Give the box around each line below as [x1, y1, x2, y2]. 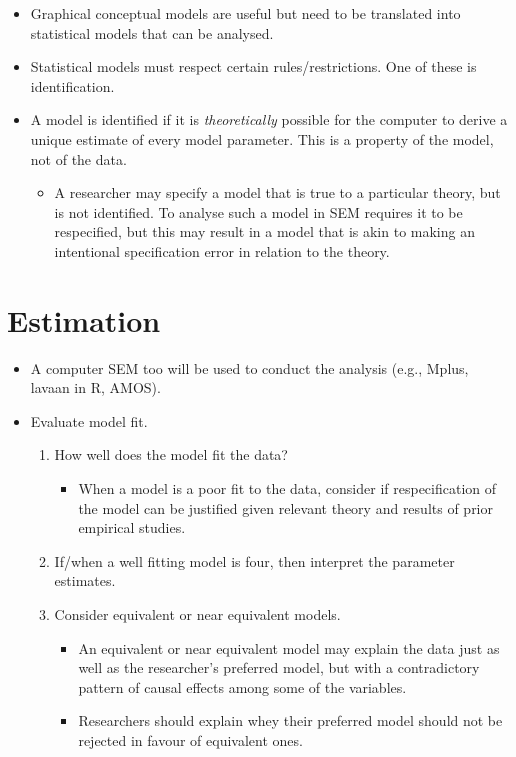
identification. [30, 75, 115, 96]
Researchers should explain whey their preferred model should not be [78, 710, 503, 731]
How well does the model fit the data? [54, 444, 288, 465]
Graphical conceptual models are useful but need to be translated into [30, 3, 461, 23]
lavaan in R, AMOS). [30, 377, 161, 398]
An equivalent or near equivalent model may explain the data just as [78, 637, 500, 658]
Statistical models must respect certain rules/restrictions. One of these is [30, 56, 477, 77]
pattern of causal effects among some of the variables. [78, 676, 407, 697]
